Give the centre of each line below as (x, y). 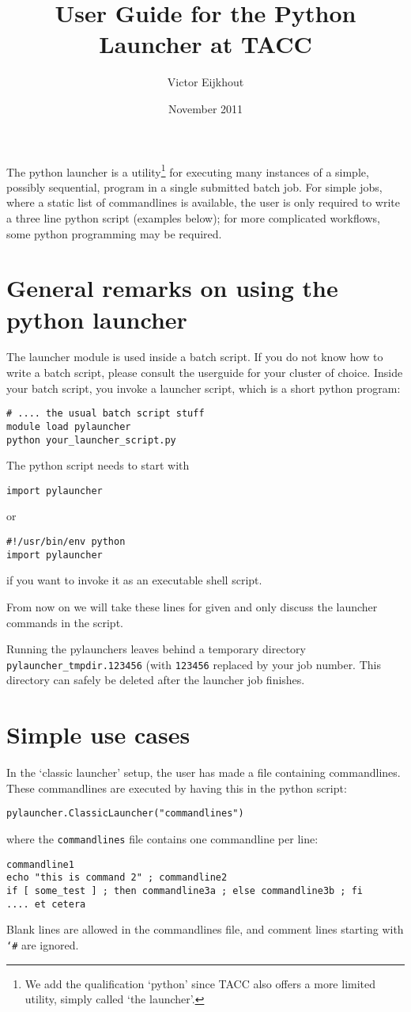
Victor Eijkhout (205, 82)
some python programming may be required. (114, 233)
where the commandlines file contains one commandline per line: (162, 839)
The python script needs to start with (98, 465)
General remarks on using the (172, 288)
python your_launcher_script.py (91, 440)
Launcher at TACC (205, 44)
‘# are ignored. (43, 944)
